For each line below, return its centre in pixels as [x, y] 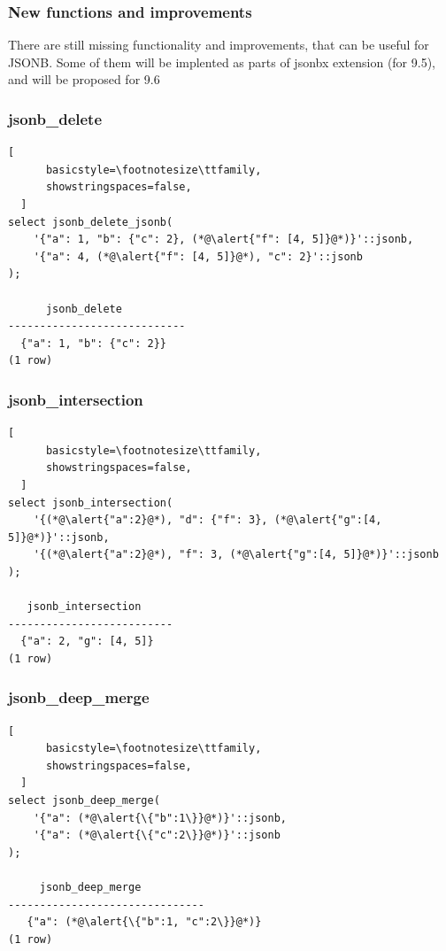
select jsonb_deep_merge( [84, 801]
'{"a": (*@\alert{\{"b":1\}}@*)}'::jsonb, [160, 818]
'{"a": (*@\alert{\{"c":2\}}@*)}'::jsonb [157, 835]
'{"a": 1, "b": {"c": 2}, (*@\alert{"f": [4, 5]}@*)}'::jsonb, [223, 240]
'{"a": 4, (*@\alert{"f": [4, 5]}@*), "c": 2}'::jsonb [198, 256]
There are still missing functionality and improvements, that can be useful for [219, 45]
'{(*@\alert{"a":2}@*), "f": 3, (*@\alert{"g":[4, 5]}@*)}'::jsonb [236, 555]
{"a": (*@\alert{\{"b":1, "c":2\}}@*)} [144, 922]
